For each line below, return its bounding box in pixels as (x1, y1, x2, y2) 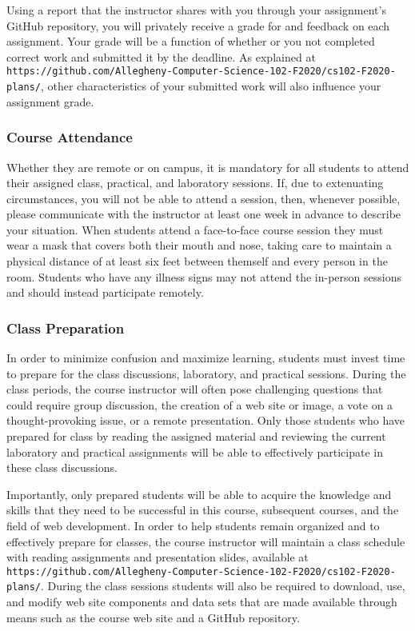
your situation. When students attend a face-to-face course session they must (6, 221, 384, 238)
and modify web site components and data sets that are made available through (6, 593, 397, 610)
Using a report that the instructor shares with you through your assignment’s (6, 2, 386, 18)
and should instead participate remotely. (6, 284, 204, 301)
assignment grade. (6, 93, 94, 110)
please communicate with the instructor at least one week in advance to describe (6, 206, 401, 222)
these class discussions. (6, 459, 118, 476)
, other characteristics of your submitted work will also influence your (40, 78, 381, 94)
